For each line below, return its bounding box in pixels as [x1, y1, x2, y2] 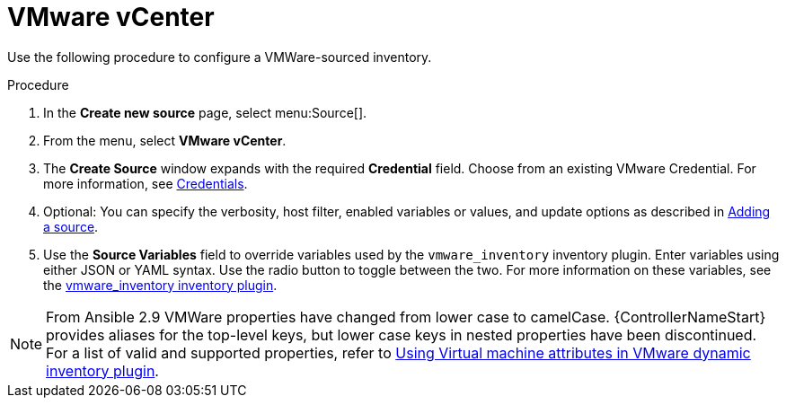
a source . [43, 218, 99, 234]
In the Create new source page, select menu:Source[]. [43, 104, 367, 120]
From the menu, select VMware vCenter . [43, 132, 287, 148]
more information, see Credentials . [43, 175, 248, 191]
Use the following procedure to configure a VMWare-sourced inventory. [7, 48, 432, 65]
